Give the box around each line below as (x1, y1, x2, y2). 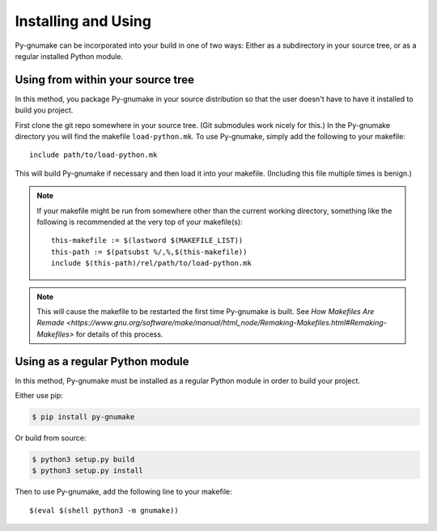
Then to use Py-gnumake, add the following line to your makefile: (15, 486, 232, 497)
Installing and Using (15, 12, 151, 30)
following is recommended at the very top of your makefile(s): (36, 217, 243, 227)
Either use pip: (15, 391, 64, 400)
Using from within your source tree (15, 73, 194, 87)
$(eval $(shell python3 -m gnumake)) (29, 506, 180, 515)
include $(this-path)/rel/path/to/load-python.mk (51, 259, 252, 268)
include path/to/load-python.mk (29, 151, 158, 159)
